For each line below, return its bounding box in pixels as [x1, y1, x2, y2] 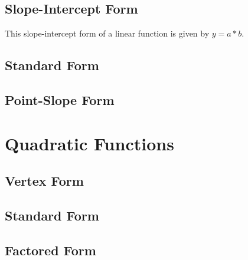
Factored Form [5, 241, 96, 259]
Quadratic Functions [5, 131, 174, 155]
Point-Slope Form [5, 90, 115, 108]
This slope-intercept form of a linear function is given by [5, 27, 210, 40]
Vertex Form [5, 172, 84, 190]
